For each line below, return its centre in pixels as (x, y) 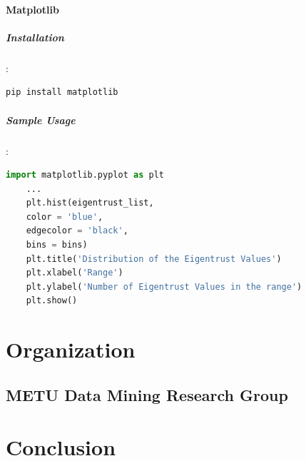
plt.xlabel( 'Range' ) (75, 273)
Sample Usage (41, 120)
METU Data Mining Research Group (147, 394)
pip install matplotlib (62, 92)
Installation (35, 37)
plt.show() (52, 301)
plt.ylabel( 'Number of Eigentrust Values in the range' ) (164, 287)
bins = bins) (57, 245)
